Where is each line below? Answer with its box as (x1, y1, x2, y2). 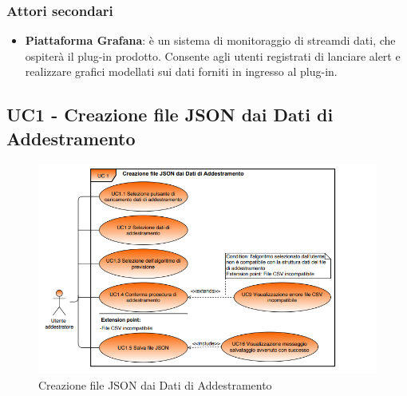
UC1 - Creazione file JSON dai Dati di (6, 102, 334, 127)
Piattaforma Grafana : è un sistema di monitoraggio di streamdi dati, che (25, 32, 396, 49)
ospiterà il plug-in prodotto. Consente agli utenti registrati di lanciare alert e (25, 47, 401, 64)
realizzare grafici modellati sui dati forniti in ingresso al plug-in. (25, 63, 338, 80)
